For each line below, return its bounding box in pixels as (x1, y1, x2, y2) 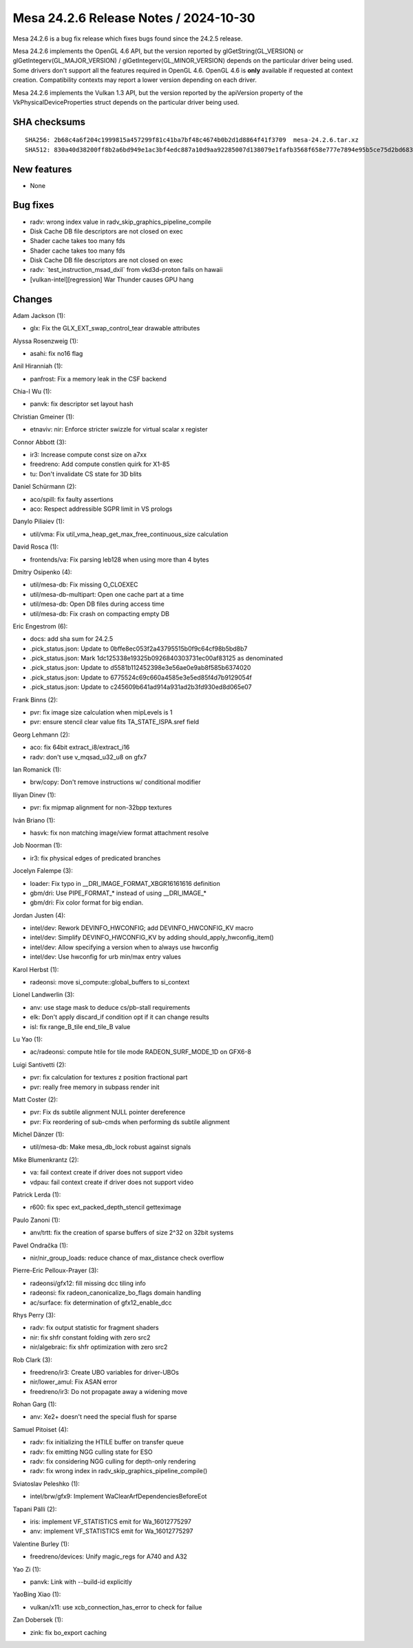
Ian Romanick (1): (12, 765, 62, 774)
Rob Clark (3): (12, 1355, 53, 1364)
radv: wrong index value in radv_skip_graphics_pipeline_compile (30, 218, 211, 226)
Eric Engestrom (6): (12, 622, 68, 630)
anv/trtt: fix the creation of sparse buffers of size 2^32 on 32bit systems (30, 1229, 234, 1237)
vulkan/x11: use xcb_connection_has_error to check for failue (30, 1603, 202, 1611)
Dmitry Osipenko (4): (12, 568, 72, 576)
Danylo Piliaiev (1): (12, 517, 65, 526)
